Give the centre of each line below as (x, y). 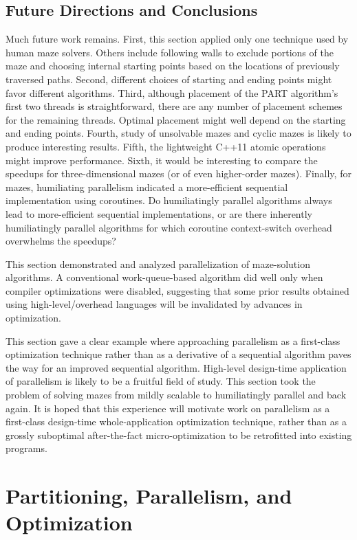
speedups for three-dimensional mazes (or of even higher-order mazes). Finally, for (178, 173)
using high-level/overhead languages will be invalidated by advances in (154, 304)
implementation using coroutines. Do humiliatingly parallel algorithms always (169, 200)
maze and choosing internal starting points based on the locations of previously (173, 66)
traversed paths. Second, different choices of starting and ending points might (169, 79)
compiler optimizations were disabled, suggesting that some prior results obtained (177, 290)
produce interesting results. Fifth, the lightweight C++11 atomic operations (166, 146)
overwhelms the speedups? (61, 241)
